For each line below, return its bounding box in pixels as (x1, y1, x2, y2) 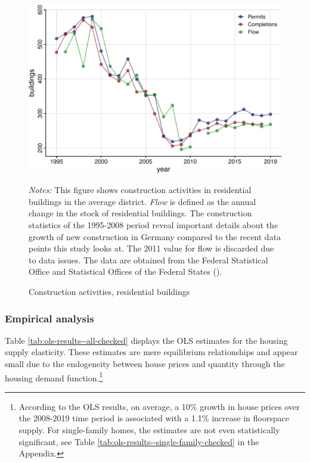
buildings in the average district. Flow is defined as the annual (29, 195, 256, 207)
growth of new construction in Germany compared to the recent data (29, 230, 281, 243)
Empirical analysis (5, 310, 94, 325)
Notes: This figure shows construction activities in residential (29, 184, 252, 196)
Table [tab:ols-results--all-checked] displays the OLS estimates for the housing (5, 334, 288, 346)
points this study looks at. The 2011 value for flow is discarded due (29, 242, 274, 254)
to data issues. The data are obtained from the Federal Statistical (29, 253, 268, 266)
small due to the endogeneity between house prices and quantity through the (5, 358, 285, 369)
